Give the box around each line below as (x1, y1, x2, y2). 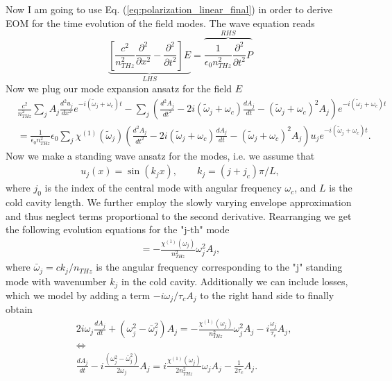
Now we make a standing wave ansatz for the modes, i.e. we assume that (6, 148, 315, 162)
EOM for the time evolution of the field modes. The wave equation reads (6, 15, 315, 30)
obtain (6, 302, 33, 316)
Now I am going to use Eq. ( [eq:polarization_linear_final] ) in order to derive (6, 2, 333, 16)
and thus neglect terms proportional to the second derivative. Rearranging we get (6, 208, 352, 223)
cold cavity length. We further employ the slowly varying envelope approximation (6, 195, 352, 210)
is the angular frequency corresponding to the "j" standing (96, 260, 343, 274)
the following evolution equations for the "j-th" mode (6, 222, 230, 237)
